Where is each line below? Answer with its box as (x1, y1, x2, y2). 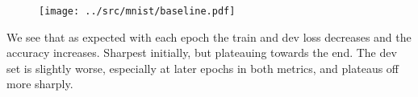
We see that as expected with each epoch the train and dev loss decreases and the (6, 28, 412, 45)
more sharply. (6, 75, 73, 92)
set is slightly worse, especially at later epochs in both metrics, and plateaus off (6, 59, 399, 76)
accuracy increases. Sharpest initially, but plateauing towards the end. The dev (6, 44, 397, 61)
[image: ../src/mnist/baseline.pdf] (39, 6, 236, 17)
